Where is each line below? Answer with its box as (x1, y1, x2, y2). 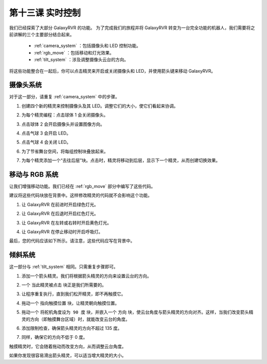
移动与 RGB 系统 (9, 170, 59, 179)
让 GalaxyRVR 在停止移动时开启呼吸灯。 (21, 229, 103, 234)
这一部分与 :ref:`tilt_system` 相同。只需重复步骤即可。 (9, 264, 118, 270)
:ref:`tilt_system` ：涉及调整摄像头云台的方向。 (34, 57, 129, 63)
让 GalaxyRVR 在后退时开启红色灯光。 (21, 211, 99, 217)
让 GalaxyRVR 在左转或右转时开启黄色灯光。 (21, 220, 112, 226)
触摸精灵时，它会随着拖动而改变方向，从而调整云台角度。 (9, 343, 126, 349)
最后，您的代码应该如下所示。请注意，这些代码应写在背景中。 (9, 238, 135, 244)
